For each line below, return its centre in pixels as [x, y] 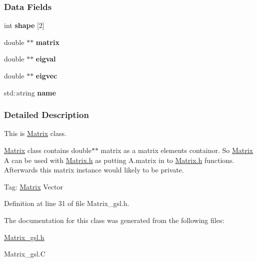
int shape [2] [24, 25]
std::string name [30, 92]
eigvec [46, 75]
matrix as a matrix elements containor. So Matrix [177, 150]
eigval [46, 59]
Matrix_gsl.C [25, 254]
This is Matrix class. [35, 133]
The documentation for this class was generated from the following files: [114, 220]
